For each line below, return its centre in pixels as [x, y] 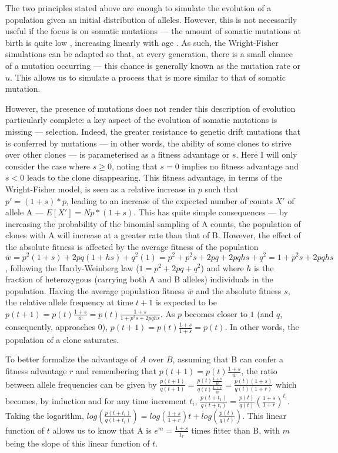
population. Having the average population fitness [95, 290]
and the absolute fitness [239, 290]
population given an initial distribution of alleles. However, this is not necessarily [151, 19]
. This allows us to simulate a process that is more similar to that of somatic [148, 77]
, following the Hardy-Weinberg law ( [72, 267]
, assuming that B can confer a [228, 359]
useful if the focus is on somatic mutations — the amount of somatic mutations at [153, 31]
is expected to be [186, 302]
